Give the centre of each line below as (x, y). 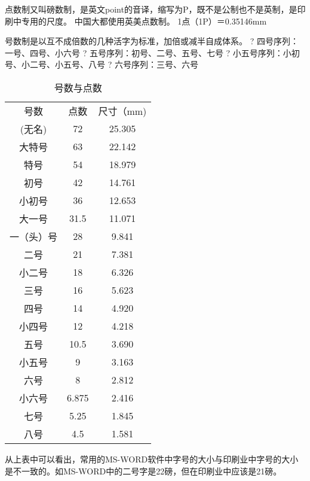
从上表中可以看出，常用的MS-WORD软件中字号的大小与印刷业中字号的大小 (152, 459)
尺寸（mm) (122, 111)
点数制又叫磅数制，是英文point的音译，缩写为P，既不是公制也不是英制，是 (151, 9)
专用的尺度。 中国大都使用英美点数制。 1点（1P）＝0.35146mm (144, 21)
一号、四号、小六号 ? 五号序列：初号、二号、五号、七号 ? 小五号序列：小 (148, 52)
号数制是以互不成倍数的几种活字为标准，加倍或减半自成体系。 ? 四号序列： (152, 41)
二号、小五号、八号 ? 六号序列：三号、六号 (114, 64)
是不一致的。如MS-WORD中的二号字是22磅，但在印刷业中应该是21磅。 (143, 471)
